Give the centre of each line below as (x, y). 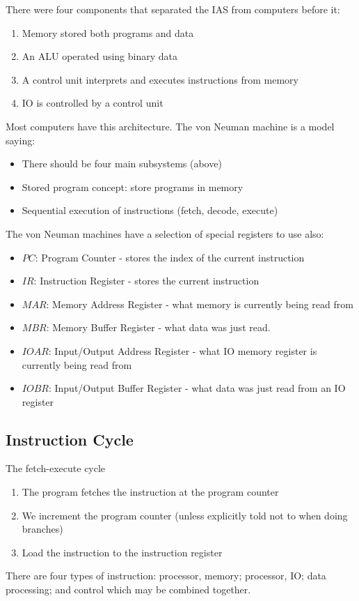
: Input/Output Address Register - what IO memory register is (183, 350)
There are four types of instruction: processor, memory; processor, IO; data (166, 576)
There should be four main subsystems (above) (122, 163)
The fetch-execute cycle (56, 468)
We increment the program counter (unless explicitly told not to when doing (185, 515)
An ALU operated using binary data (100, 56)
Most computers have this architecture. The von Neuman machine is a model (170, 126)
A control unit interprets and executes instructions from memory (160, 79)
